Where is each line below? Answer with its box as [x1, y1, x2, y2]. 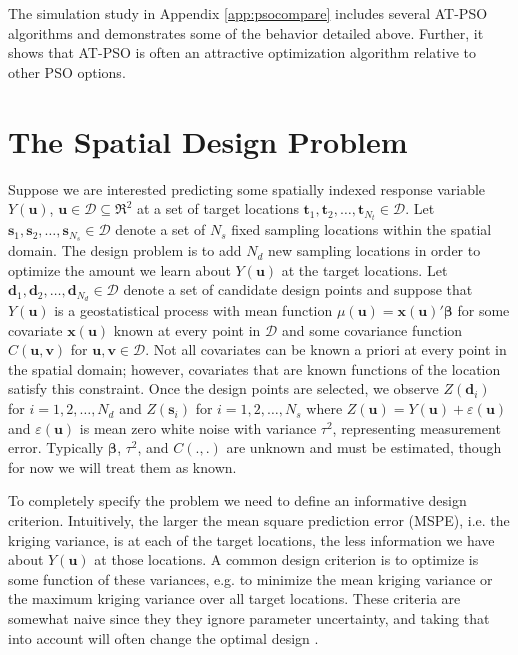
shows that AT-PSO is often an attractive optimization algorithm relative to [8, 42, 476, 63]
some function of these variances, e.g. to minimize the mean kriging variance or [8, 568, 493, 589]
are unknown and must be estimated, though [226, 437, 502, 458]
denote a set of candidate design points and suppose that [123, 279, 473, 300]
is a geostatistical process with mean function [54, 300, 333, 321]
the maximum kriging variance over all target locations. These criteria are [8, 588, 461, 609]
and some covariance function [281, 319, 463, 340]
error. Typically [8, 437, 104, 458]
